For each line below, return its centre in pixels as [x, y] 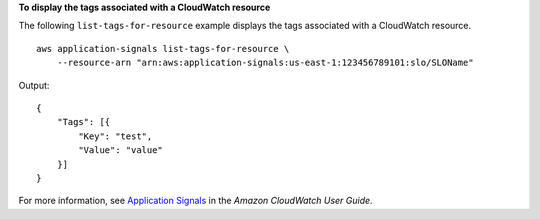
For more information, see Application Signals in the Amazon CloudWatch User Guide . [196, 201]
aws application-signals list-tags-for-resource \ [163, 48]
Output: [34, 85]
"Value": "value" [121, 150]
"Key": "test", [115, 136]
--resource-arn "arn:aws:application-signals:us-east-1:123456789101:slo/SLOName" [265, 63]
